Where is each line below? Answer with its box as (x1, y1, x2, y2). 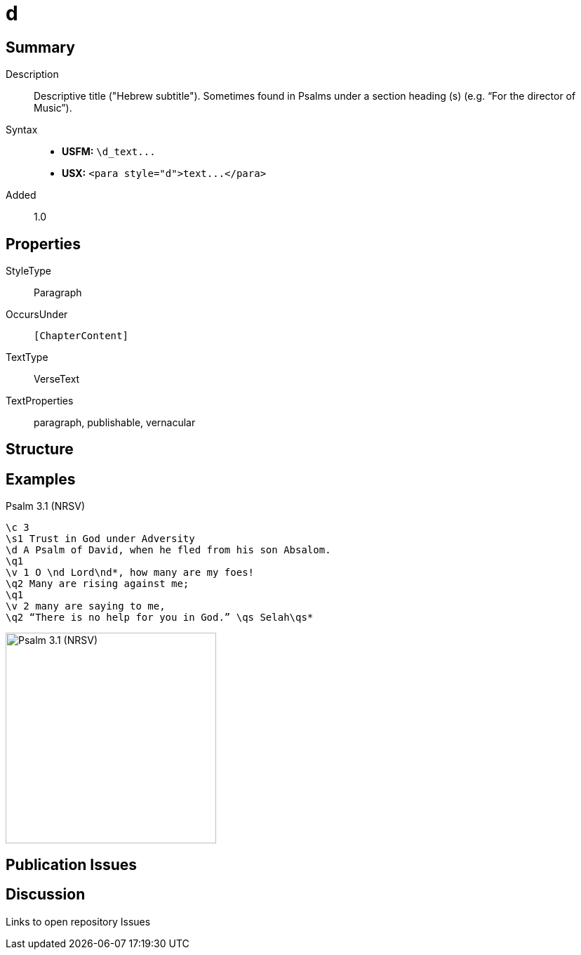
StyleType (6, 265, 51, 277)
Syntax (6, 124, 38, 136)
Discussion (6, 885, 86, 904)
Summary (6, 38, 75, 56)
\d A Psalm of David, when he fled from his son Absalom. (6, 544, 331, 556)
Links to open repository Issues (6, 915, 151, 928)
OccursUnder (6, 308, 68, 321)
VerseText (34, 373, 80, 386)
